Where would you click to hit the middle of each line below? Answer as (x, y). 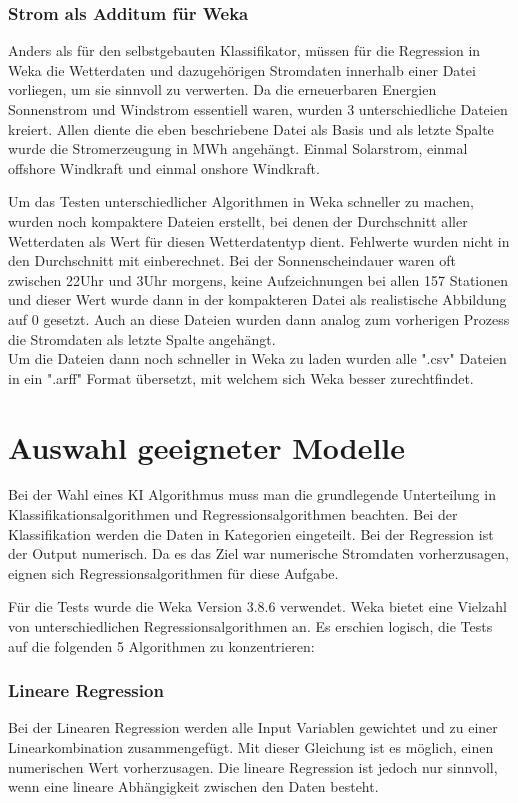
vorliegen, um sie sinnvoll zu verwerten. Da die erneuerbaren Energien (222, 89)
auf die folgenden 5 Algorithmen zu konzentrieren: (161, 645)
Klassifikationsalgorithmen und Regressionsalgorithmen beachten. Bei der (233, 514)
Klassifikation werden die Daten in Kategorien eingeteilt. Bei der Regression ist (251, 533)
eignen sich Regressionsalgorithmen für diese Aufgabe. (173, 572)
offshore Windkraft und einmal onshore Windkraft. (164, 167)
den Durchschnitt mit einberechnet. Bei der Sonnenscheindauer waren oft (232, 260)
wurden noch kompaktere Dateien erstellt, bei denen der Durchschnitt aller (238, 220)
